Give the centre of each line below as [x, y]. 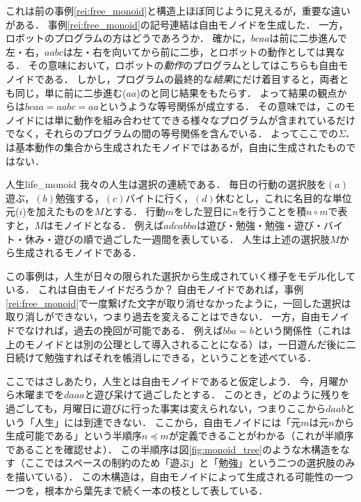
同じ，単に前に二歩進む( [71, 92]
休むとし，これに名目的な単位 [283, 197]
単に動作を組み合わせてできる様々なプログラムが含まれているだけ [204, 119]
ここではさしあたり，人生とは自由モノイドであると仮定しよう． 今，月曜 [172, 381]
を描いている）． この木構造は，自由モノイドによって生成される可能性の [170, 476]
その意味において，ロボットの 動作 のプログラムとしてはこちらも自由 [183, 65]
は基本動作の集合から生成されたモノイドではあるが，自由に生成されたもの [176, 147]
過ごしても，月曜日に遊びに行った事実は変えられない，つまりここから [166, 408]
